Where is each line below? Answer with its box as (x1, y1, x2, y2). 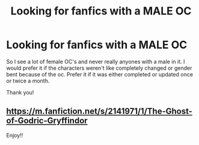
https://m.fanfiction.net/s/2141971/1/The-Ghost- (6, 106, 192, 117)
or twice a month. (6, 77, 50, 84)
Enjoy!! (6, 131, 23, 139)
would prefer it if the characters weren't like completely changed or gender (6, 64, 192, 72)
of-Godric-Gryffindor (6, 116, 88, 126)
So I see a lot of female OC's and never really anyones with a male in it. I (6, 58, 185, 65)
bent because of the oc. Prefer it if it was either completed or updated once (6, 70, 194, 78)
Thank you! (6, 88, 34, 96)
